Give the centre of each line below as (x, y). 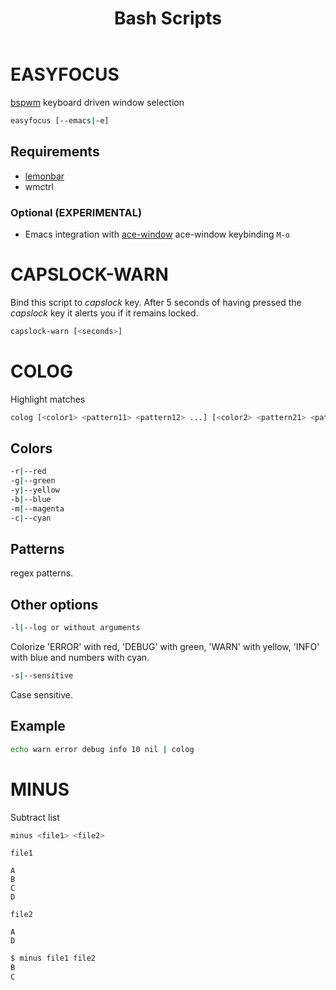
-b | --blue (31, 499)
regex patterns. (42, 573)
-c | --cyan (31, 518)
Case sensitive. (41, 694)
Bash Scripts (168, 18)
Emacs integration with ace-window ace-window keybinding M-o (157, 234)
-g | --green (33, 481)
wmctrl (39, 186)
